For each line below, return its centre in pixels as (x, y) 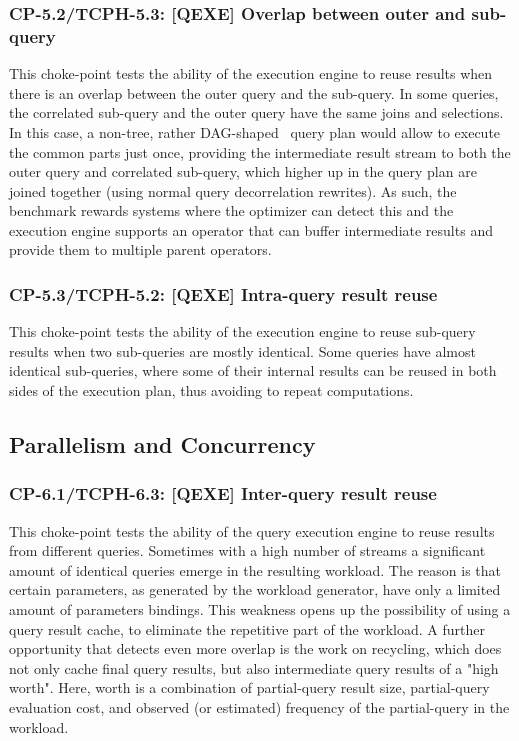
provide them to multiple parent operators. (140, 249)
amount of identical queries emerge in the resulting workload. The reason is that (255, 569)
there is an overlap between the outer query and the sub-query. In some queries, (254, 92)
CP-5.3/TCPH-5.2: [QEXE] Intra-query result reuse (223, 294)
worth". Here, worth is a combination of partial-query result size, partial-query (249, 687)
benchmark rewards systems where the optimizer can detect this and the (231, 210)
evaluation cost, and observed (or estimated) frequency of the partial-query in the (259, 707)
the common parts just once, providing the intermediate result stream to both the (260, 151)
